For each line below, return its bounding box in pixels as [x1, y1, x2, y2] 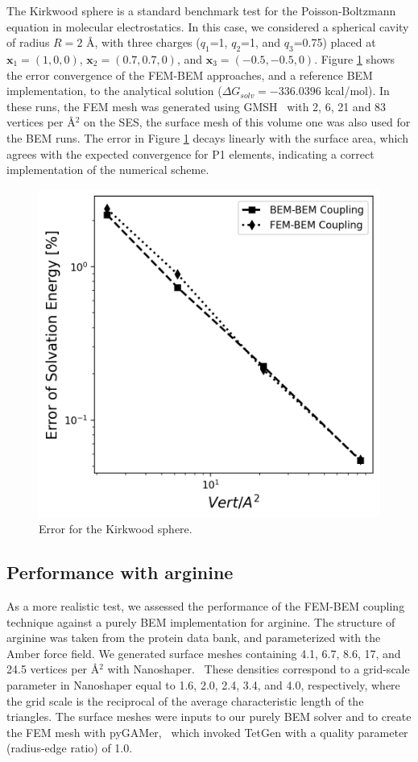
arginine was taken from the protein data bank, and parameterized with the [6, 629, 381, 646]
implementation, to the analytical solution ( [6, 82, 222, 99]
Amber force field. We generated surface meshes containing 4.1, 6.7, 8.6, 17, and [6, 644, 401, 661]
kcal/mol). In [325, 82, 390, 99]
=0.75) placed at [293, 34, 376, 51]
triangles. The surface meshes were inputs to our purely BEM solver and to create [6, 708, 412, 725]
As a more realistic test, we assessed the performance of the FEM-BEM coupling [6, 598, 405, 615]
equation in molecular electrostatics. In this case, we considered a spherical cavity [6, 18, 409, 35]
